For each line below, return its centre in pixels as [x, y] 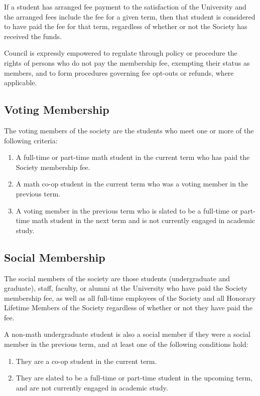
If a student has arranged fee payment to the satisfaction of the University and [125, 7]
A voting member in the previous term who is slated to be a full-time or [127, 210]
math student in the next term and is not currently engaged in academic [144, 220]
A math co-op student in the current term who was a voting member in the [132, 184]
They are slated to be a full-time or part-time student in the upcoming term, [134, 378]
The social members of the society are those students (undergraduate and [117, 278]
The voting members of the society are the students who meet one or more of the [129, 130]
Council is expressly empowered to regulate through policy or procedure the [121, 53]
